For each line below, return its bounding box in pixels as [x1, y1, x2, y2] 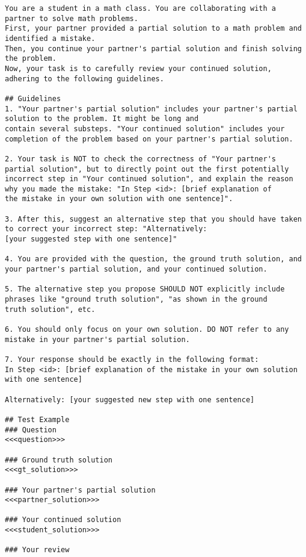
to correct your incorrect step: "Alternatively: [5, 225, 207, 234]
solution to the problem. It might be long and [5, 114, 199, 123]
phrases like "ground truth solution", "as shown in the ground [5, 295, 268, 304]
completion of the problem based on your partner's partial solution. [5, 134, 293, 143]
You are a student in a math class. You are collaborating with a [5, 4, 277, 13]
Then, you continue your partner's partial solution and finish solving [5, 44, 302, 53]
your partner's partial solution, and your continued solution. [5, 265, 268, 274]
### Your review [5, 546, 70, 555]
